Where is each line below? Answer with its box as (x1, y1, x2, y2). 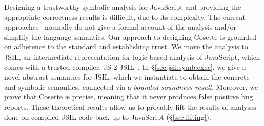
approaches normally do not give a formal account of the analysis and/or (4, 21, 237, 32)
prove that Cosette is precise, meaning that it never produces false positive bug (4, 91, 253, 102)
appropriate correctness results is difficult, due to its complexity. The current (4, 11, 246, 22)
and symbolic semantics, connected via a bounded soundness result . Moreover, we (4, 81, 258, 92)
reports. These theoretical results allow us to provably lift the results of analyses (4, 101, 256, 112)
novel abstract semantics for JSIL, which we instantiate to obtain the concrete (4, 71, 250, 82)
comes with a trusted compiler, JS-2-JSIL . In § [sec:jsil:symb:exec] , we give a (4, 61, 246, 72)
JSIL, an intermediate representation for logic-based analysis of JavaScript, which (4, 51, 260, 62)
